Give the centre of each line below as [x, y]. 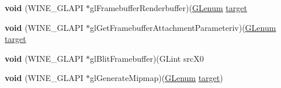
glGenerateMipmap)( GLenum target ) [157, 78]
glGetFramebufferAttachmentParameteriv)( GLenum [183, 27]
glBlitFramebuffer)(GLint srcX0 [147, 58]
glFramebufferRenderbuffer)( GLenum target [169, 8]
